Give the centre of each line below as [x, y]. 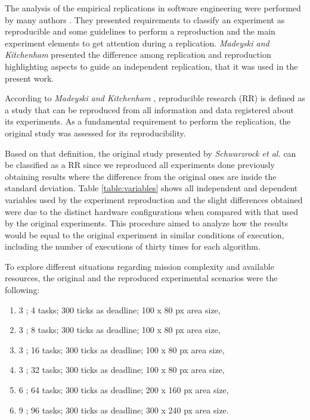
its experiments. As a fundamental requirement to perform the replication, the [148, 121]
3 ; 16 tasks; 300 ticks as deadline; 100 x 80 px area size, [122, 349]
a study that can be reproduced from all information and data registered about [150, 109]
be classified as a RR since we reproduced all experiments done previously [140, 165]
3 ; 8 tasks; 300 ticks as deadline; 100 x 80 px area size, [120, 330]
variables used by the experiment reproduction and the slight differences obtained [154, 199]
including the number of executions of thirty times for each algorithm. [133, 246]
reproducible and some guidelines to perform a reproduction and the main [140, 31]
